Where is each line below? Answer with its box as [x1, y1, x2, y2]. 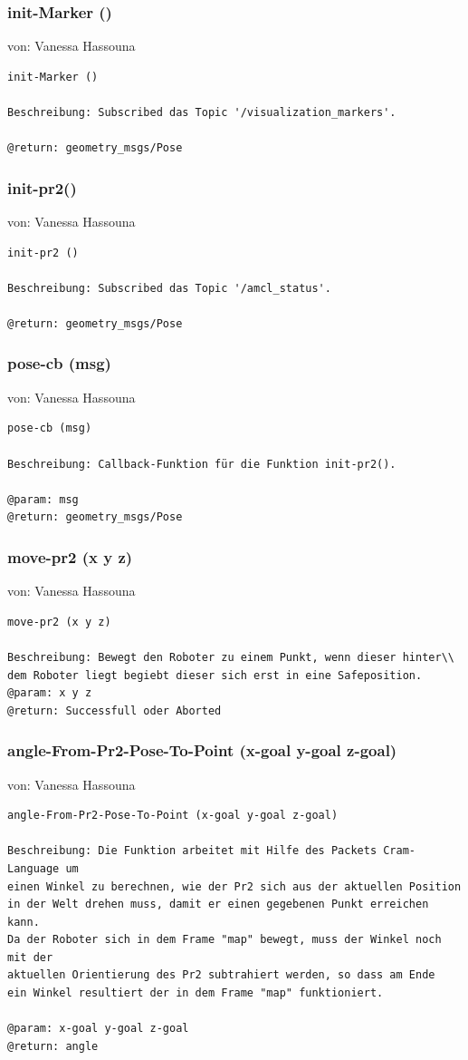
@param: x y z [7, 686, 92, 700]
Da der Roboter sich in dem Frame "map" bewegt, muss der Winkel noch [7, 933, 442, 947]
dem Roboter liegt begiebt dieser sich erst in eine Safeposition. [7, 668, 423, 682]
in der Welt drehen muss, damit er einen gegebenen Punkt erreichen [7, 898, 429, 911]
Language [7, 861, 60, 875]
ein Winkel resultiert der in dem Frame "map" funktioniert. [7, 987, 384, 1000]
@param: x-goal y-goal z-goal [7, 1022, 189, 1036]
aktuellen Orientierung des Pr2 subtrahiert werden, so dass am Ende [7, 968, 435, 982]
